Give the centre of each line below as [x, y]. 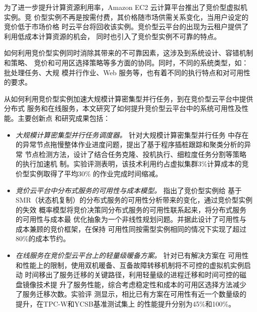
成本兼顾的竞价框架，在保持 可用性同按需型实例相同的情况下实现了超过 [131, 229]
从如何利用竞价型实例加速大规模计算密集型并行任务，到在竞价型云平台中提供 [128, 98]
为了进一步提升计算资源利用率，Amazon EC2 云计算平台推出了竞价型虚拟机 [126, 7]
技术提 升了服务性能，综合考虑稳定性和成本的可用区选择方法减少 [141, 284]
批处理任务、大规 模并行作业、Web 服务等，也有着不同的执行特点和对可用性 [127, 72]
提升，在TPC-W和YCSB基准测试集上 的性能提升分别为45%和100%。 [125, 304]
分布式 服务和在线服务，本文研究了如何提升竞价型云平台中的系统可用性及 [123, 108]
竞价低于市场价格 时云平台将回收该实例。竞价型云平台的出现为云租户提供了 [126, 26]
